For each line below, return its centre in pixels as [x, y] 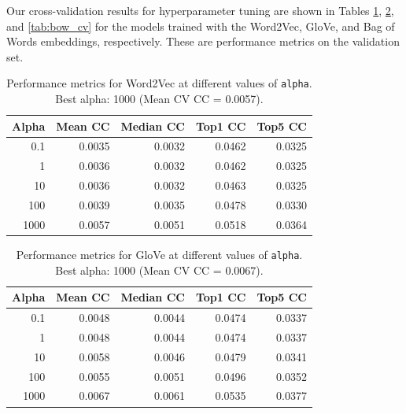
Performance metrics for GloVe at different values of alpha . [159, 254]
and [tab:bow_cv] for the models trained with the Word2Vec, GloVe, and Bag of [201, 26]
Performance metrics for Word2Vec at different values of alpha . [159, 83]
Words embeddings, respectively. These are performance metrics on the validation [203, 41]
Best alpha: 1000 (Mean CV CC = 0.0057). [159, 99]
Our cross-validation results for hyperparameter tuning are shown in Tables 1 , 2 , [200, 10]
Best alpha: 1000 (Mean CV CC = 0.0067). [159, 270]
